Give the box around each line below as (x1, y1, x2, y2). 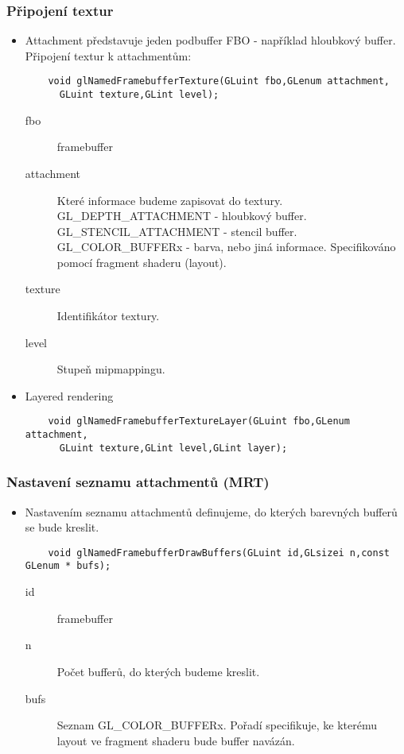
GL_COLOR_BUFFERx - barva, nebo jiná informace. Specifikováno (56, 238, 396, 255)
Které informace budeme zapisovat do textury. (56, 191, 283, 208)
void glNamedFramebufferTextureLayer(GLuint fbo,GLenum (48, 416, 350, 427)
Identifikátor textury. (56, 307, 160, 324)
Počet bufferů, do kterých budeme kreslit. (56, 663, 260, 679)
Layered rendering (25, 387, 114, 404)
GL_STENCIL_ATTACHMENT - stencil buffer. (56, 222, 297, 239)
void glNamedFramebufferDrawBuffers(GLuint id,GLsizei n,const (48, 547, 390, 559)
